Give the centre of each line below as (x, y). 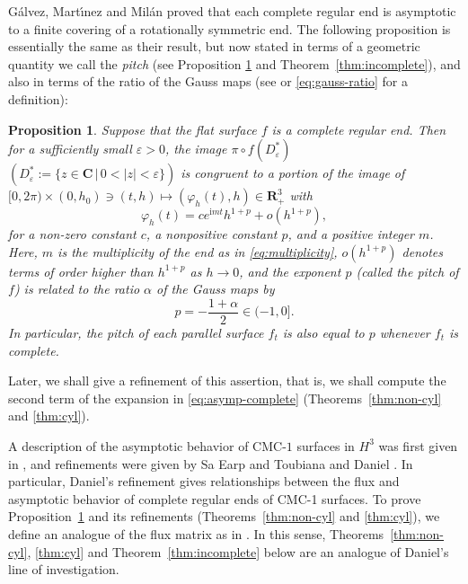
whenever (405, 332)
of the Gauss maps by (216, 289)
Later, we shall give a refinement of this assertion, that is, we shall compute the (227, 380)
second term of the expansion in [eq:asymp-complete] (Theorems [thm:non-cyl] (225, 398)
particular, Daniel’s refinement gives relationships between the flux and (204, 481)
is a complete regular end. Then (359, 129)
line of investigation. (64, 569)
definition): (38, 98)
